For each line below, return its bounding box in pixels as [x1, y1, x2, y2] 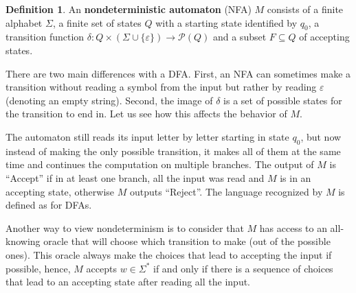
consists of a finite [267, 2, 344, 16]
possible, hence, [5, 261, 71, 275]
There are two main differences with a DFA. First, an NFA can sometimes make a [5, 66, 351, 80]
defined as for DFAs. [5, 198, 92, 212]
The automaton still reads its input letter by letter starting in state [5, 129, 289, 143]
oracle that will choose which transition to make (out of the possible [43, 234, 331, 248]
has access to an [259, 220, 327, 235]
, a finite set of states [52, 15, 142, 30]
